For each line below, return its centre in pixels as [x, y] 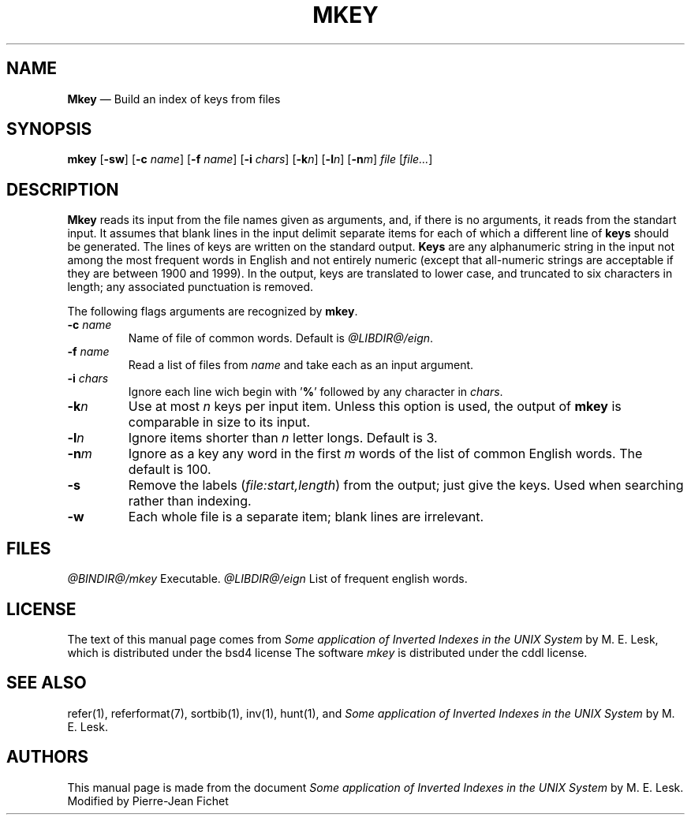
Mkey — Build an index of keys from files [174, 99]
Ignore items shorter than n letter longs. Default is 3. [283, 438]
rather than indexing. [190, 501]
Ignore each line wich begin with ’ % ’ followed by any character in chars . [316, 392]
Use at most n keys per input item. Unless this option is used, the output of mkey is [375, 407]
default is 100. [170, 470]
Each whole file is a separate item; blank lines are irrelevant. [306, 517]
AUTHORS [48, 757]
